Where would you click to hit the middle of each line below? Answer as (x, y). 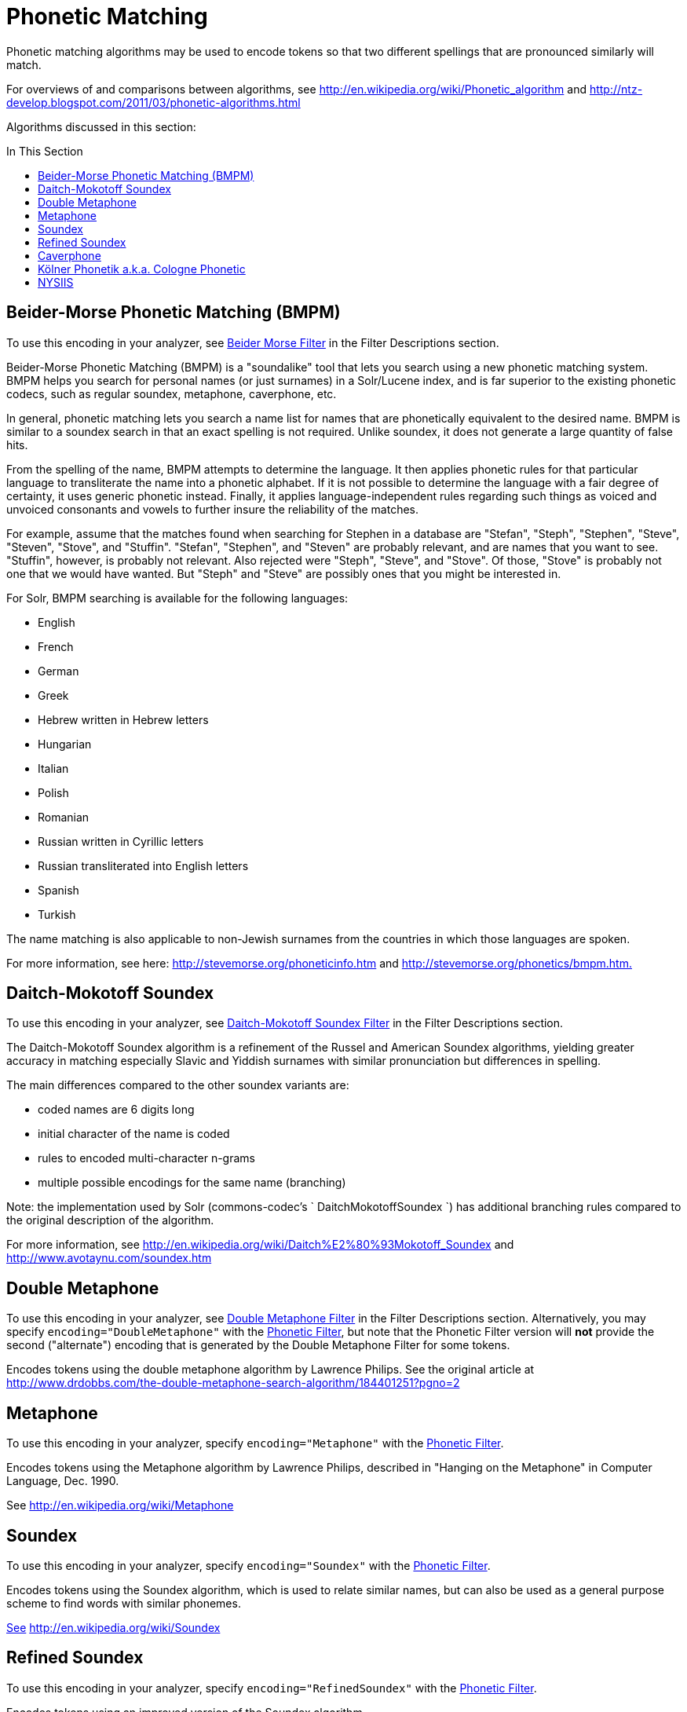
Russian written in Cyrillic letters (121, 841)
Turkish (57, 914)
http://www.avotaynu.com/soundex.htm (109, 1258)
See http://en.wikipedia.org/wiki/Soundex (113, 1627)
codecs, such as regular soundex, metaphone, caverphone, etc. (172, 393)
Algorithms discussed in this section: (101, 126)
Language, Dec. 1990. (63, 1481)
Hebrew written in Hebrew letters (123, 719)
